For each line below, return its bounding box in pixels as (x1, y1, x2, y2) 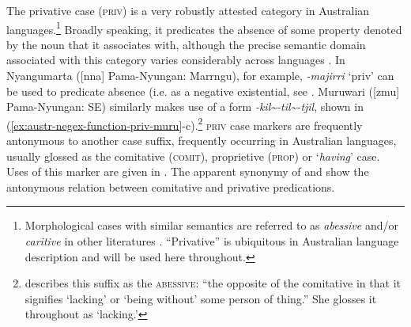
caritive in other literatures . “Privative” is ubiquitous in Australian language (25, 233, 399, 249)
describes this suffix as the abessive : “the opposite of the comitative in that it (25, 275, 401, 291)
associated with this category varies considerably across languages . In (6, 51, 345, 68)
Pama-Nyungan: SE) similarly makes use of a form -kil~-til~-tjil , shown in (6, 98, 364, 115)
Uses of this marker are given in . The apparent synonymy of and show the (6, 163, 369, 180)
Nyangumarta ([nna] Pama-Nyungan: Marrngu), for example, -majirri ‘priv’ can (6, 67, 394, 84)
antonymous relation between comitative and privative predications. (6, 178, 335, 195)
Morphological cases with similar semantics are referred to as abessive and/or (25, 217, 398, 234)
